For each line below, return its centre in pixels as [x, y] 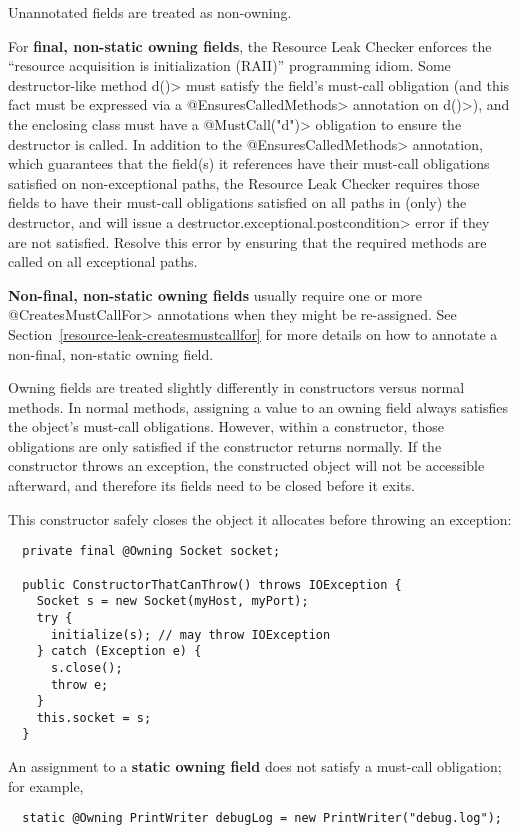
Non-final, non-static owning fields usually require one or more [215, 294]
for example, [46, 785]
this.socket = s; [94, 717]
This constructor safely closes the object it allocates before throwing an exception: [260, 518]
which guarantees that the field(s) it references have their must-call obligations [249, 163]
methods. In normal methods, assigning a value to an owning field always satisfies [258, 406]
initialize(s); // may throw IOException [190, 634]
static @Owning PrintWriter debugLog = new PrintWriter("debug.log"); [262, 818]
